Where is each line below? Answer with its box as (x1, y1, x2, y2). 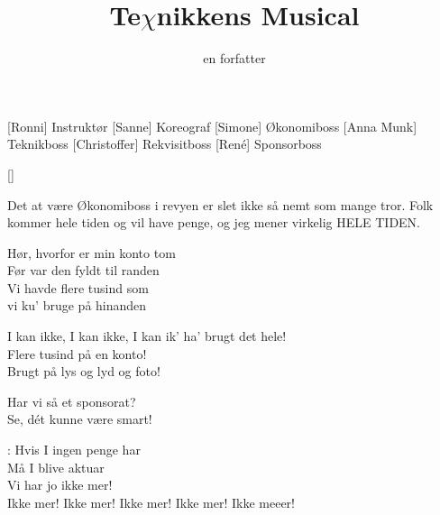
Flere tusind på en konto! (7, 344, 147, 363)
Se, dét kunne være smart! (7, 409, 152, 428)
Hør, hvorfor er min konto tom (7, 243, 176, 262)
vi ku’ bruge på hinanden (7, 296, 147, 315)
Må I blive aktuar (7, 457, 105, 476)
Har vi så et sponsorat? (7, 391, 136, 410)
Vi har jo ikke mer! (7, 475, 113, 494)
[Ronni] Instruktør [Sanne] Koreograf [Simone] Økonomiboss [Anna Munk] (7, 116, 417, 135)
